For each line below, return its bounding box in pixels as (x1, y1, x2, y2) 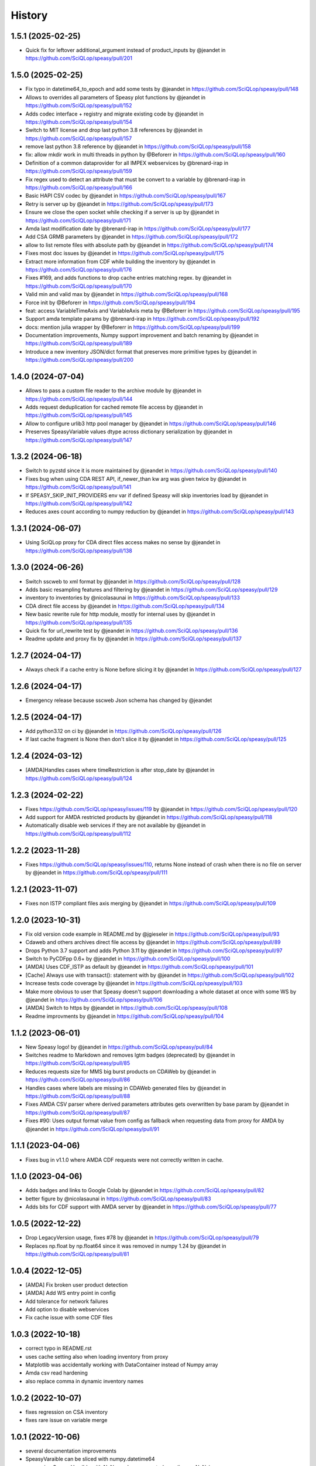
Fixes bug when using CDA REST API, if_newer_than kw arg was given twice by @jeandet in (25, 475, 247, 482)
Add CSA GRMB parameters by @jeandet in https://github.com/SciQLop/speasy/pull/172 (25, 233, 238, 240)
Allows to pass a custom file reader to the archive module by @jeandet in (25, 387, 202, 394)
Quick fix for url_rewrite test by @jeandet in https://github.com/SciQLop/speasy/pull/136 (25, 627, 238, 634)
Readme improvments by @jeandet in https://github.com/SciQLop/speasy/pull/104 (25, 1012, 224, 1020)
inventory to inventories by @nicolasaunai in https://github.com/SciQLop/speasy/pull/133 (25, 594, 240, 601)
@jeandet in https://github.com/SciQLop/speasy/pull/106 (25, 996, 163, 1003)
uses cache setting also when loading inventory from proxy (25, 1353, 169, 1360)
